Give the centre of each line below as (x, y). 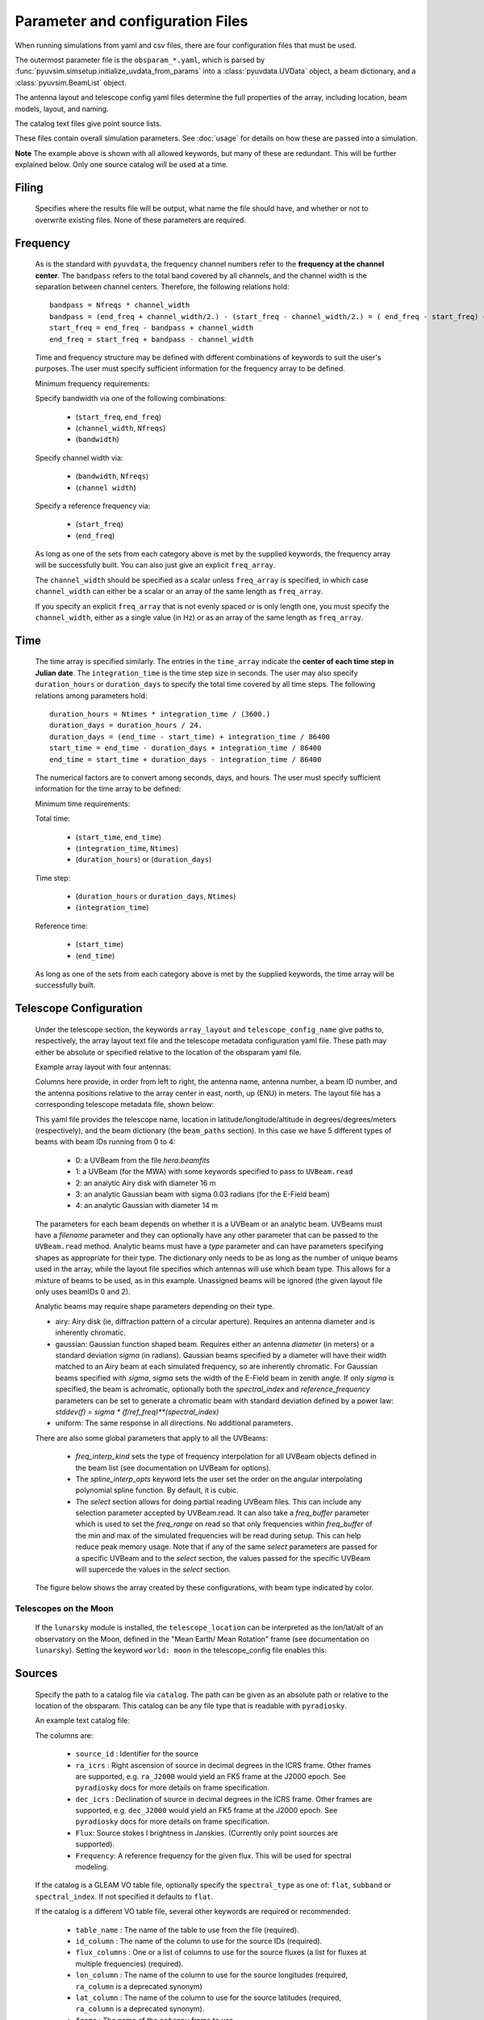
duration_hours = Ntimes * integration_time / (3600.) (160, 714)
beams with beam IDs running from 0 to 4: (105, 1142)
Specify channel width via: (79, 457)
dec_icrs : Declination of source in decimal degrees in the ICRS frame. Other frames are (224, 1799)
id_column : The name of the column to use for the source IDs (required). (199, 1941)
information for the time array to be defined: (108, 789)
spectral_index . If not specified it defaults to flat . (124, 1896)
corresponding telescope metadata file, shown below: (125, 1105)
